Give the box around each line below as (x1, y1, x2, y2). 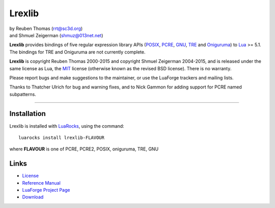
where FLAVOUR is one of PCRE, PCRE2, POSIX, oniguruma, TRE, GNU (9, 146, 159, 152)
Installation (9, 109, 46, 118)
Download (22, 194, 44, 200)
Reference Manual (22, 180, 61, 186)
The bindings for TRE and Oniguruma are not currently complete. (9, 49, 146, 55)
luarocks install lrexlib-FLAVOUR (18, 135, 104, 140)
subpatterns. (9, 91, 37, 97)
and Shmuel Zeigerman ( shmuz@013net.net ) (9, 32, 103, 38)
